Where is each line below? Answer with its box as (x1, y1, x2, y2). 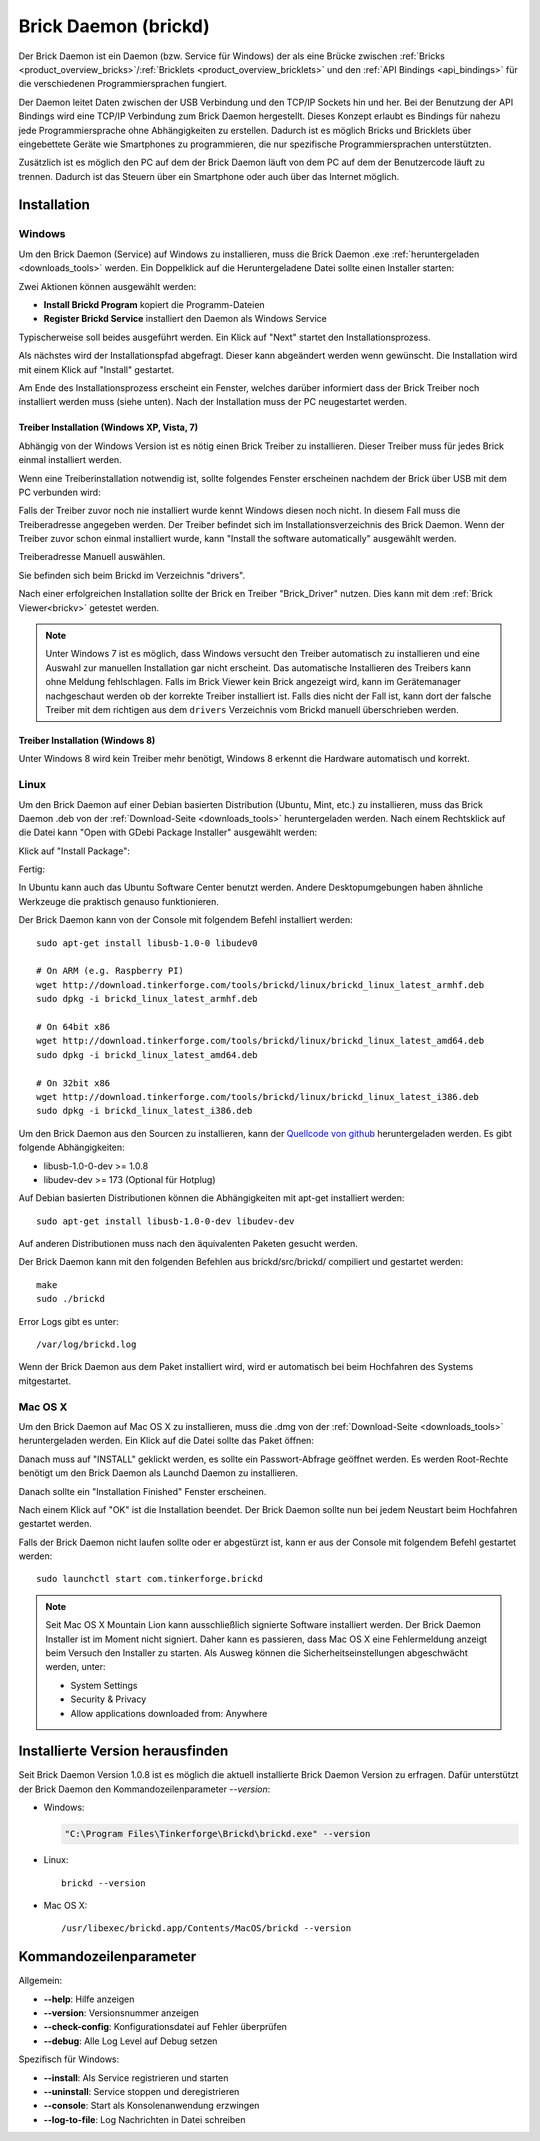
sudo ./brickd (36, 1293, 105, 1305)
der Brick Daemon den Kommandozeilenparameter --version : (18, 1783, 271, 1795)
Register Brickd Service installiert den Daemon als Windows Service (43, 313, 327, 325)
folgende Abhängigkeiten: (18, 1141, 125, 1154)
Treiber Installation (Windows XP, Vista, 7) (18, 421, 199, 434)
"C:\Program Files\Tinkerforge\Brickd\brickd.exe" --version (64, 1828, 371, 1840)
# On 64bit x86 (36, 1021, 111, 1032)
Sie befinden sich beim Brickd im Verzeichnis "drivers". (18, 569, 245, 581)
